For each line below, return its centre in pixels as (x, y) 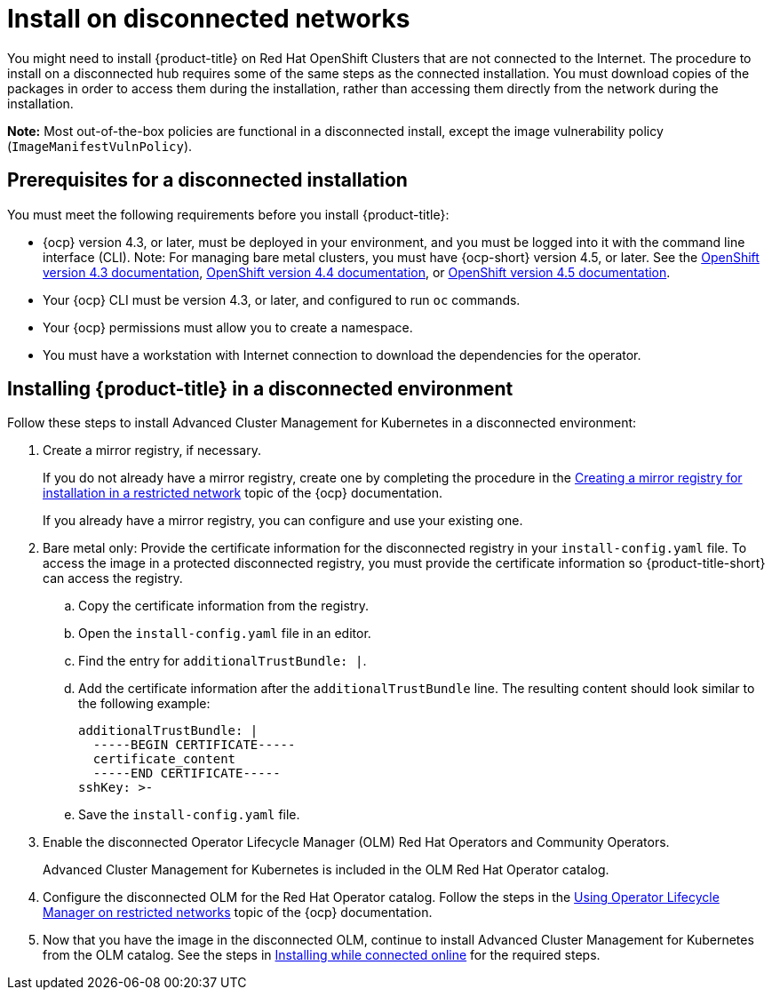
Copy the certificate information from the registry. (224, 606)
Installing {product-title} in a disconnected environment (260, 389)
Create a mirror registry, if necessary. (152, 451)
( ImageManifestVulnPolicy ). (100, 146)
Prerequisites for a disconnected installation (207, 180)
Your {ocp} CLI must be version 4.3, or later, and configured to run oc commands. (282, 299)
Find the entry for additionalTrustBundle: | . (223, 661)
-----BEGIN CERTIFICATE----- (194, 745)
